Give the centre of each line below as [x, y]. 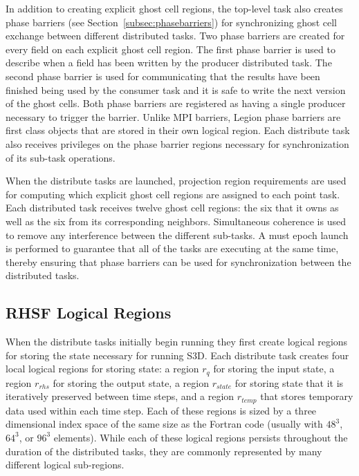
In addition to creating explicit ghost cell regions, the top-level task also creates [174, 8]
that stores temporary [307, 396]
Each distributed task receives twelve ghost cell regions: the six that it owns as [172, 208]
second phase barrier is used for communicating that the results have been [163, 76]
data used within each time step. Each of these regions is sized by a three [161, 410]
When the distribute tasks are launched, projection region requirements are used [176, 181]
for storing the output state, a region [131, 382]
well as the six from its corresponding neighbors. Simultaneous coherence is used [176, 221]
